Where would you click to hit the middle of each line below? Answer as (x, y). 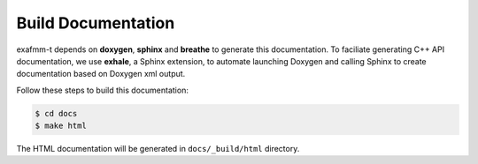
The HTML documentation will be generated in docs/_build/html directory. (158, 149)
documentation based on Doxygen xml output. (101, 74)
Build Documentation (96, 23)
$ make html (61, 126)
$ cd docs (56, 113)
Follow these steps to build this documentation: (103, 90)
